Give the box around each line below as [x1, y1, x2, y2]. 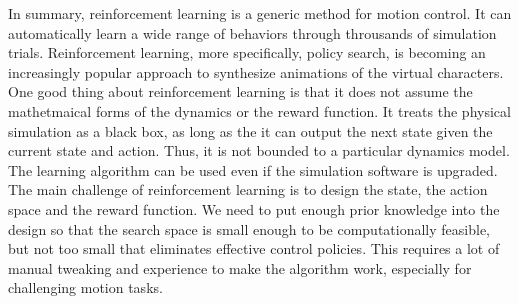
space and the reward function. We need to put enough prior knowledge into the [8, 198, 500, 219]
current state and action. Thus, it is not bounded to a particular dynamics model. [8, 140, 510, 161]
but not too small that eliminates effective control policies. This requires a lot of [8, 238, 500, 259]
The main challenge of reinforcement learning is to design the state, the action [8, 179, 488, 200]
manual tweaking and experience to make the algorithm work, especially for [8, 257, 472, 278]
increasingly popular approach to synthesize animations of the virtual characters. [8, 61, 504, 82]
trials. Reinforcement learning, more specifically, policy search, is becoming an [8, 42, 486, 63]
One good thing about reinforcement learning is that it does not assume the [8, 81, 473, 102]
